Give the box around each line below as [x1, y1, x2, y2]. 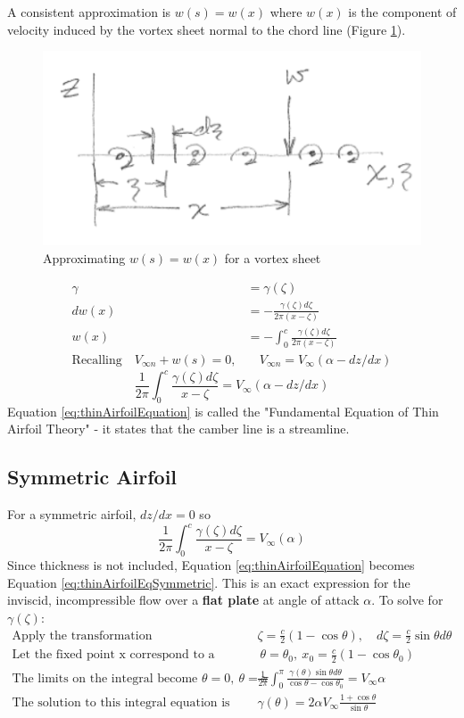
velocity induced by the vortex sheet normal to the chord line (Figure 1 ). [7, 20, 406, 38]
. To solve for [371, 590, 443, 609]
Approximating [43, 248, 126, 267]
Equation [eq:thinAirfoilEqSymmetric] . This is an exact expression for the [7, 573, 410, 591]
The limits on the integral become [12, 672, 198, 685]
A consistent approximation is [7, 3, 171, 21]
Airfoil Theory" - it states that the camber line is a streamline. [7, 419, 350, 438]
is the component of [348, 3, 457, 21]
